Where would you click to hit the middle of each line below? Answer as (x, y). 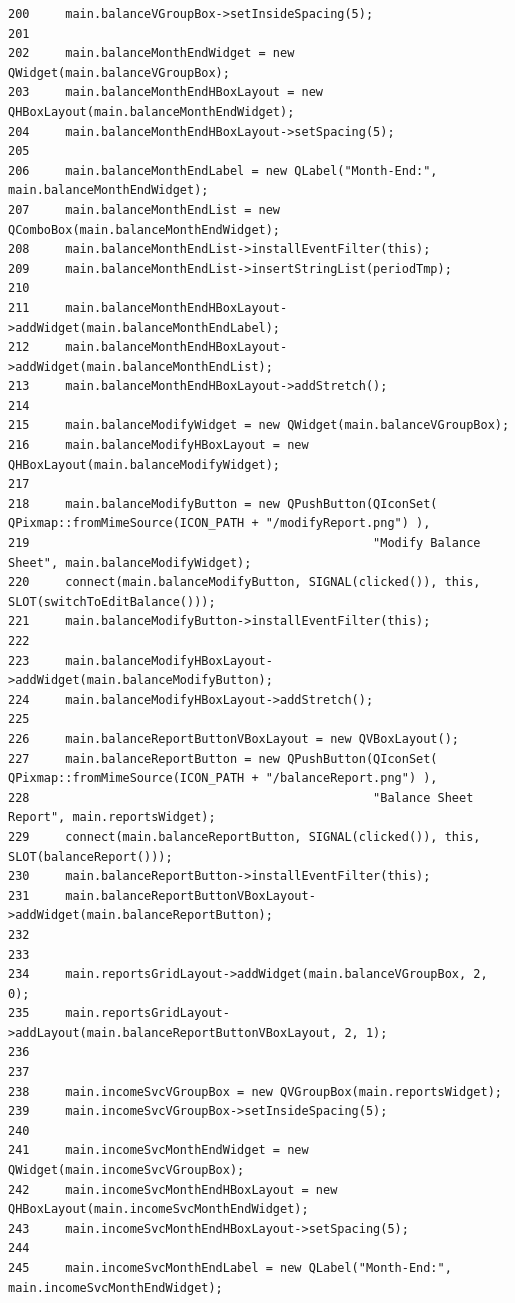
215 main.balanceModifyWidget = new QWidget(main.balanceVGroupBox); (259, 425)
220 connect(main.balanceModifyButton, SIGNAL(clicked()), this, (244, 582)
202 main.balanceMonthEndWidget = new (151, 53)
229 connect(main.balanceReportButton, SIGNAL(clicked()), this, (244, 836)
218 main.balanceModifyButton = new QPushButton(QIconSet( (223, 503)
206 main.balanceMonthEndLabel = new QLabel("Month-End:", (223, 170)
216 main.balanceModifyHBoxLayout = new (158, 445)
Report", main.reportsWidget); (112, 817)
